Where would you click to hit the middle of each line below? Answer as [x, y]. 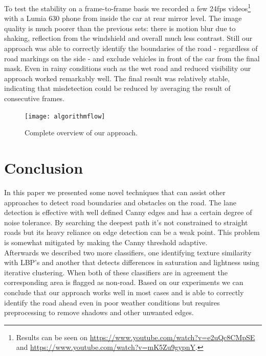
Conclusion [44, 168]
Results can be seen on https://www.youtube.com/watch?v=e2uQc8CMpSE [136, 337]
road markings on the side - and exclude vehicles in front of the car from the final [132, 58]
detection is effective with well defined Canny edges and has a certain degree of [128, 212]
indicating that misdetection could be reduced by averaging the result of [117, 88]
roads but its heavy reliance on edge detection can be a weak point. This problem [132, 232]
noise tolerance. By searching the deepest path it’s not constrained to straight [126, 222]
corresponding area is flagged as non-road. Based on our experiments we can [124, 282]
